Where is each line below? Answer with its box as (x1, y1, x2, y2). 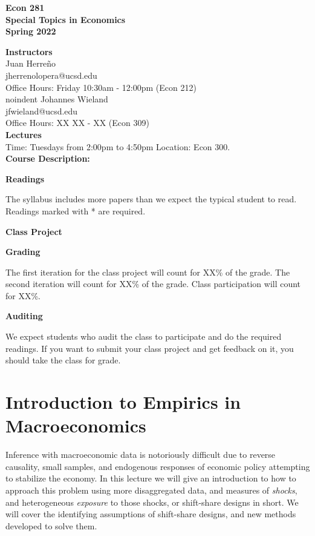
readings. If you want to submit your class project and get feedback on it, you (5, 342, 294, 354)
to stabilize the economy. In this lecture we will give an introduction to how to (5, 472, 296, 485)
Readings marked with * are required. (5, 204, 146, 217)
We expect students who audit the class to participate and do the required (5, 330, 282, 343)
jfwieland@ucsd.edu (5, 104, 78, 117)
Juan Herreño (5, 57, 56, 70)
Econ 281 (5, 1, 45, 13)
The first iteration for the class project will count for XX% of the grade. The (5, 265, 290, 278)
